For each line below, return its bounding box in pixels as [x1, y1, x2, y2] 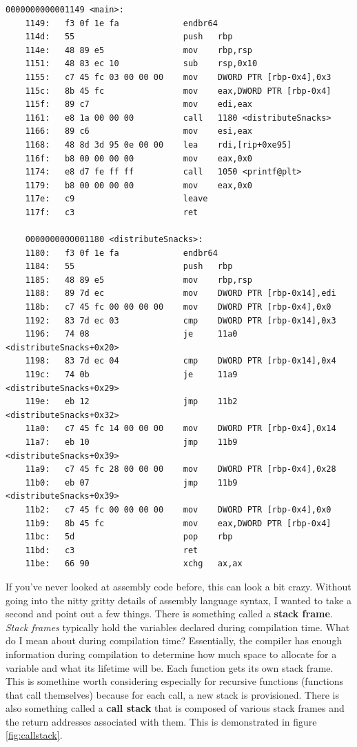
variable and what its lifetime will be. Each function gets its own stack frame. [6, 660, 334, 675]
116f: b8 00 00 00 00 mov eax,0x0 [25, 153, 252, 163]
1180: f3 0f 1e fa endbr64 [25, 248, 218, 258]
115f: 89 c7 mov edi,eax [25, 99, 252, 110]
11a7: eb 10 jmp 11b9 [25, 437, 238, 447]
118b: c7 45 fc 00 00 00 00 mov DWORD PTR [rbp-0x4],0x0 [25, 302, 331, 312]
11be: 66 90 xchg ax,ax [25, 559, 243, 569]
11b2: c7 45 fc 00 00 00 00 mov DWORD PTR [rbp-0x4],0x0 [25, 504, 331, 515]
